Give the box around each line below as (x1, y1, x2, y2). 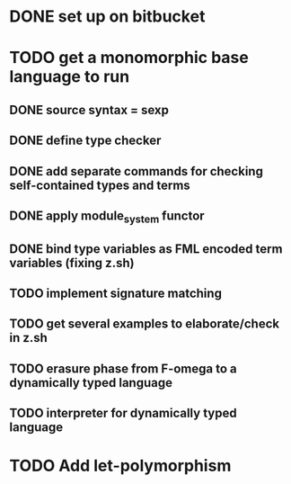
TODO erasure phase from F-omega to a (9, 361, 238, 376)
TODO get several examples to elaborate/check (9, 317, 280, 332)
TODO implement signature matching (9, 285, 223, 300)
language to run (9, 67, 130, 87)
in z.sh (9, 330, 48, 345)
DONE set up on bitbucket (9, 6, 206, 27)
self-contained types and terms (9, 177, 190, 193)
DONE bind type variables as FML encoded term (9, 241, 283, 256)
